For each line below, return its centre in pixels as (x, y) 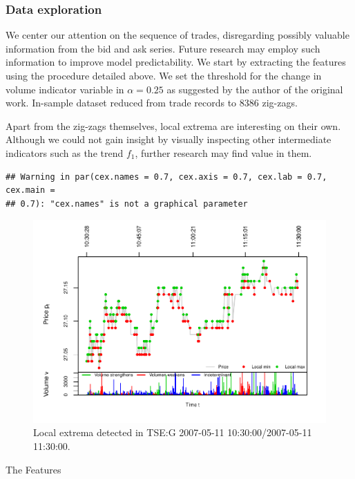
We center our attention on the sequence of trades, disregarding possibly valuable (177, 35)
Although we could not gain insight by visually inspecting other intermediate (169, 139)
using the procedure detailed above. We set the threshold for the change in (164, 75)
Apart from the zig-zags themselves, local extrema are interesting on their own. (173, 125)
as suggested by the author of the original (255, 89)
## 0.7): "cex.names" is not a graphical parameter (127, 204)
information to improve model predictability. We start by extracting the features (176, 62)
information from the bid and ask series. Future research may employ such (163, 48)
